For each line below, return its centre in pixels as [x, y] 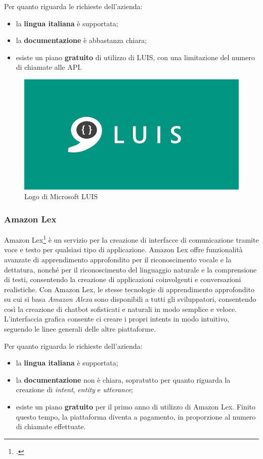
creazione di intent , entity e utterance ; [74, 389]
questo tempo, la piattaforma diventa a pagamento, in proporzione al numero [136, 416]
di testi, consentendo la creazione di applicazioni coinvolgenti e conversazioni [123, 279]
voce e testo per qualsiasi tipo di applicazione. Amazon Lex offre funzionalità [123, 249]
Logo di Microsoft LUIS [61, 196]
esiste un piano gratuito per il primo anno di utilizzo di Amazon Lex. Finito [136, 407]
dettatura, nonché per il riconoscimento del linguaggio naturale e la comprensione [130, 269]
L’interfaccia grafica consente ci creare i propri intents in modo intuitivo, [117, 319]
